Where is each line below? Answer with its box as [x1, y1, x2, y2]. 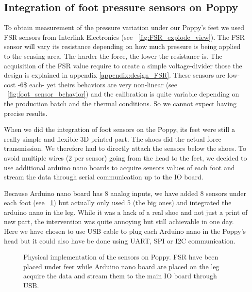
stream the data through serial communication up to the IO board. [4, 172, 203, 182]
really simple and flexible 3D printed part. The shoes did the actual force [4, 133, 221, 144]
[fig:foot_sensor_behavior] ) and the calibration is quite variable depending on [7, 89, 239, 99]
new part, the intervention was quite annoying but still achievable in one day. [4, 216, 234, 227]
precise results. [4, 108, 48, 118]
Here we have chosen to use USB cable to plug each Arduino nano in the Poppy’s [4, 226, 246, 236]
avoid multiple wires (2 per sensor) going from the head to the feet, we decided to [4, 152, 247, 162]
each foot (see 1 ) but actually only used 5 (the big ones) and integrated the [4, 197, 232, 208]
